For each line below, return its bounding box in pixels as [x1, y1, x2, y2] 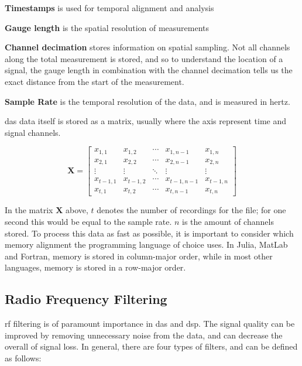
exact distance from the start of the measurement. [5, 75, 184, 87]
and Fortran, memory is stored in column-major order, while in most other [5, 249, 273, 262]
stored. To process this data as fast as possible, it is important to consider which [5, 227, 294, 239]
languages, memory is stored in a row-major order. [5, 261, 186, 273]
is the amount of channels [182, 215, 274, 227]
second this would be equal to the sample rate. [5, 215, 172, 227]
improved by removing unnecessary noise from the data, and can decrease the [5, 329, 283, 341]
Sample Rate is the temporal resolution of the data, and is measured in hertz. [5, 95, 290, 107]
